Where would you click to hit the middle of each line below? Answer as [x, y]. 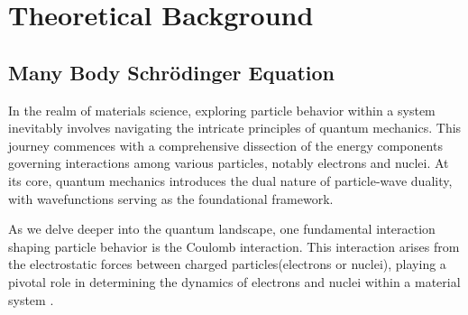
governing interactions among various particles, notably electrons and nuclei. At [229, 163]
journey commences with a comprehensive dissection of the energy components [225, 145]
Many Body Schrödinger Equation [171, 72]
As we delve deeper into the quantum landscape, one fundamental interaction [222, 229]
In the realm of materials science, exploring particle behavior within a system [222, 110]
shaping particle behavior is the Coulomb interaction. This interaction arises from [234, 246]
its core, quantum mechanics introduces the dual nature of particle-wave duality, [230, 180]
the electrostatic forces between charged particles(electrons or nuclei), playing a [227, 264]
